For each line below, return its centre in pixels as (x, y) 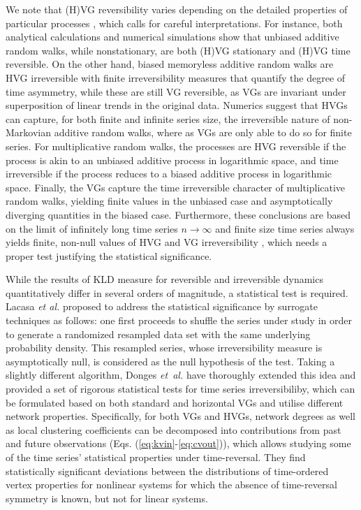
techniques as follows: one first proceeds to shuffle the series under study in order (179, 320)
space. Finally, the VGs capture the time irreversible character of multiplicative (176, 187)
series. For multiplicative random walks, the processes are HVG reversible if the (176, 146)
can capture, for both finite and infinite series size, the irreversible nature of (168, 118)
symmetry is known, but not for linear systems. (107, 498)
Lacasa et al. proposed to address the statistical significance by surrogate (162, 306)
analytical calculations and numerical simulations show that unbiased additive (172, 37)
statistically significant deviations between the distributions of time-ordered (167, 471)
